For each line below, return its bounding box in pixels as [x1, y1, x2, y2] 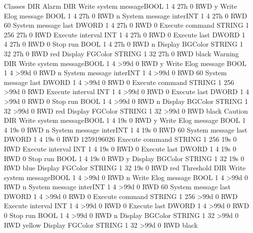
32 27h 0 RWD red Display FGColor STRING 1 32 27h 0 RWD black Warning [4, 48, 239, 58]
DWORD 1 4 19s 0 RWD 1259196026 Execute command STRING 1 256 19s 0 [4, 134, 237, 144]
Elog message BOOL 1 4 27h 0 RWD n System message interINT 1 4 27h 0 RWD [4, 10, 247, 20]
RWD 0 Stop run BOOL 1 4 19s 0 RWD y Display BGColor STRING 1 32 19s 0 [4, 153, 244, 163]
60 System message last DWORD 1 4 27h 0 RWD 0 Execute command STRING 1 [4, 20, 249, 30]
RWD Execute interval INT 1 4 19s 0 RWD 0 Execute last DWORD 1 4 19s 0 [4, 143, 236, 153]
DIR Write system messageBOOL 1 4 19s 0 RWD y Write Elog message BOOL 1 [4, 115, 246, 125]
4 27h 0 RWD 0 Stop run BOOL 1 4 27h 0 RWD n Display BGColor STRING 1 [4, 39, 243, 49]
